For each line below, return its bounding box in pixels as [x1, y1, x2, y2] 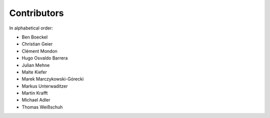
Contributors [9, 7, 64, 18]
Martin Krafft [21, 90, 48, 96]
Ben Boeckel [21, 34, 48, 40]
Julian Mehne [21, 62, 50, 68]
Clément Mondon [21, 48, 57, 54]
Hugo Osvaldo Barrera [21, 55, 68, 61]
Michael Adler [21, 97, 50, 103]
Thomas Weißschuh [21, 104, 63, 110]
